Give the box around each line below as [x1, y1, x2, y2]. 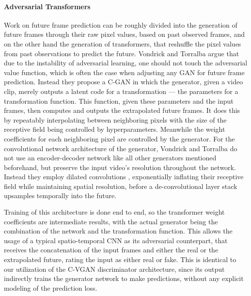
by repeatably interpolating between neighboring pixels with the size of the [4, 114, 227, 125]
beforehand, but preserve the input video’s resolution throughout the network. [4, 162, 236, 172]
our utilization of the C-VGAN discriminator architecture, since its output [4, 264, 225, 274]
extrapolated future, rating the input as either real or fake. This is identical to [4, 254, 236, 265]
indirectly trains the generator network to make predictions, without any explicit [4, 273, 244, 283]
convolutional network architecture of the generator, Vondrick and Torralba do [4, 143, 237, 153]
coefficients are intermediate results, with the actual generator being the [4, 216, 218, 226]
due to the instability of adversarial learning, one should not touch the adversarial [4, 58, 248, 68]
